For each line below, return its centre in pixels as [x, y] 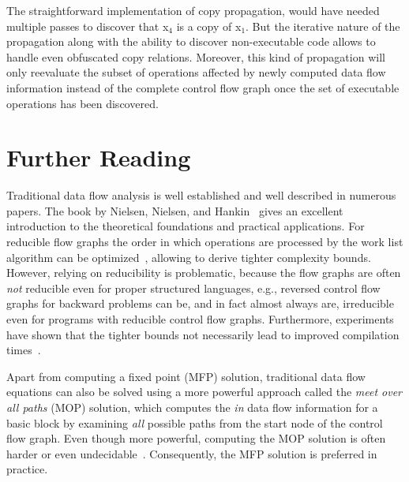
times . [24, 350]
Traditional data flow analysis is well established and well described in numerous [201, 195]
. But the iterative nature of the [323, 26]
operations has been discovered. [83, 103]
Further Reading [99, 157]
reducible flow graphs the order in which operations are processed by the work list [205, 242]
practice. [27, 469]
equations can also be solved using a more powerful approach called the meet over [204, 392]
